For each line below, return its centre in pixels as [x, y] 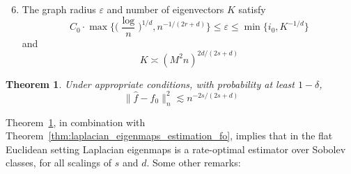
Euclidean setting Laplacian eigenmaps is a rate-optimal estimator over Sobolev [176, 149]
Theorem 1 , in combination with [76, 122]
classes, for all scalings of [59, 163]
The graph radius [59, 9]
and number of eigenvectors [165, 9]
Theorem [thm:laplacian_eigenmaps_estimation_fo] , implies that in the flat [169, 136]
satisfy [252, 9]
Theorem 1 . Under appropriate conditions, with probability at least [150, 84]
